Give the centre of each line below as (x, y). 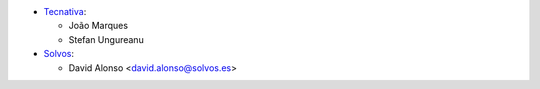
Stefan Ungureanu (106, 39)
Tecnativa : (65, 11)
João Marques (98, 26)
